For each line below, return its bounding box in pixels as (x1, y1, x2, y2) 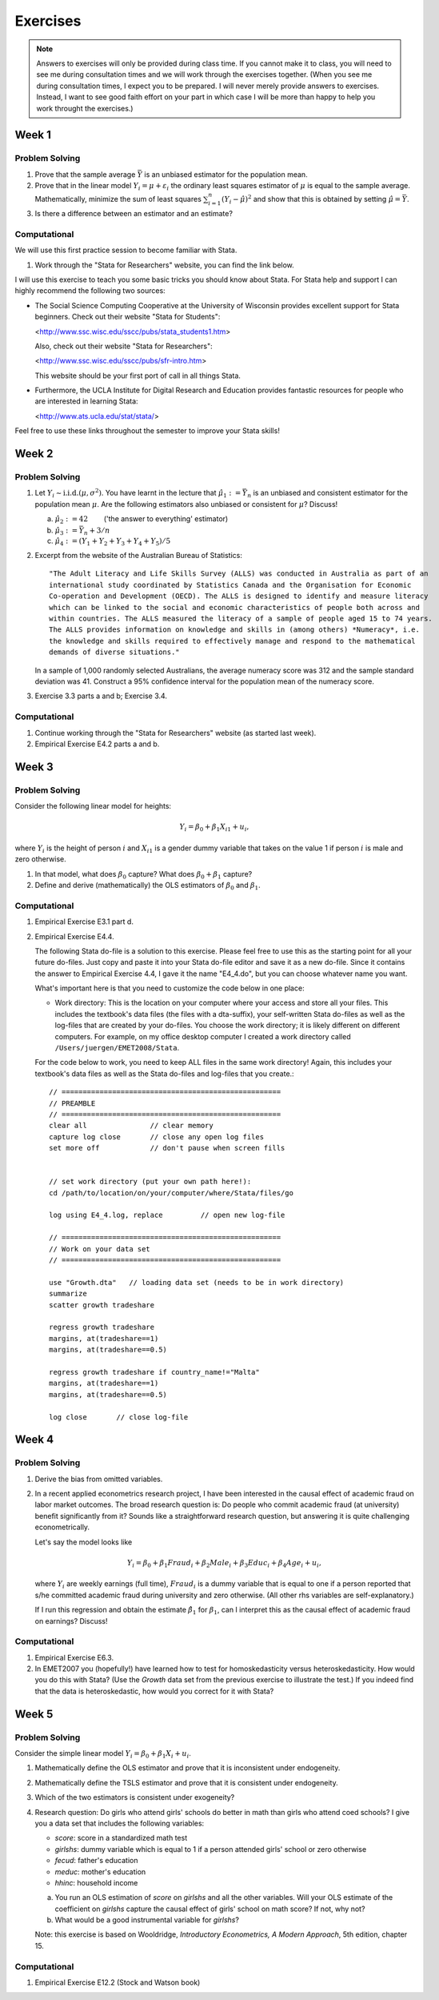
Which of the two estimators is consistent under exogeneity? (34, 1793, 235, 1802)
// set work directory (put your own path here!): (49, 1177, 252, 1187)
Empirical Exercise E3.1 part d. (34, 917, 134, 926)
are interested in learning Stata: (34, 396, 139, 406)
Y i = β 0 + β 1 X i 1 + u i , (179, 822, 249, 833)
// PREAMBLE (49, 1098, 96, 1108)
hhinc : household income (54, 1878, 138, 1887)
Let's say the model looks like (34, 1537, 133, 1547)
